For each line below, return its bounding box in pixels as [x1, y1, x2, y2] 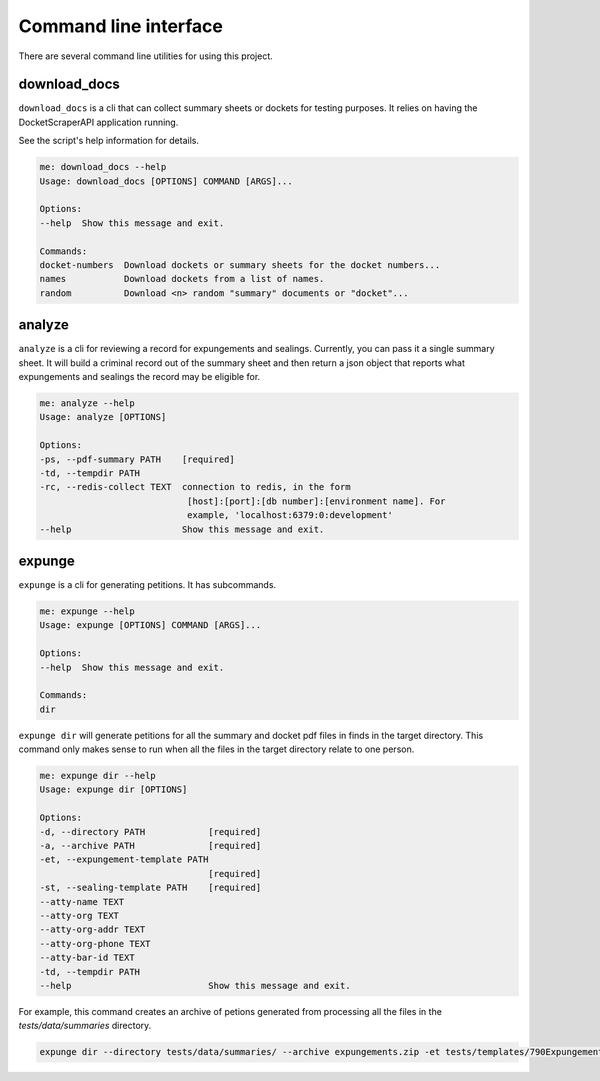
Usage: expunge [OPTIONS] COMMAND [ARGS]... [39, 620, 262, 631]
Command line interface [18, 15, 224, 37]
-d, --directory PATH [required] [39, 826, 262, 837]
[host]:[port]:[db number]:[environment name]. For [186, 495, 446, 507]
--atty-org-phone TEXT [39, 938, 151, 949]
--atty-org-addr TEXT [39, 924, 146, 935]
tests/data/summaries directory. [18, 1020, 152, 1032]
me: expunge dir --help [39, 770, 157, 782]
